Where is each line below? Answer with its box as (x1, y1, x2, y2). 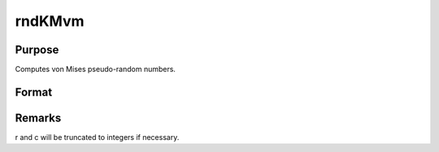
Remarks (15, 111, 62, 125)
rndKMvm (15, 12, 85, 30)
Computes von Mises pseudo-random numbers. (15, 65, 176, 74)
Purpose (15, 43, 59, 57)
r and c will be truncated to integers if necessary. (15, 132, 180, 141)
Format (15, 85, 53, 99)
